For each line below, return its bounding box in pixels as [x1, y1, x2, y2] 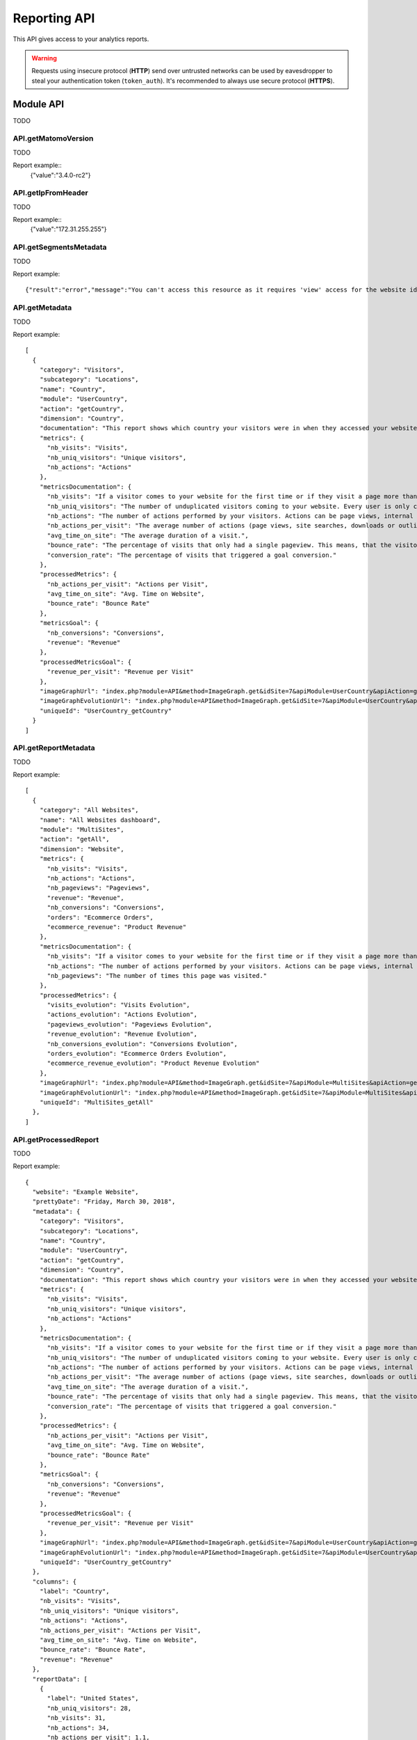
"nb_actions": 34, [47, 1723, 110, 1732]
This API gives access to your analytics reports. [13, 35, 149, 43]
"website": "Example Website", [32, 1188, 139, 1196]
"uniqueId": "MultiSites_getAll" [39, 1098, 154, 1106]
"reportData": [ [32, 1675, 88, 1683]
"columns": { [32, 1577, 77, 1585]
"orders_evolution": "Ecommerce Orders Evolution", [47, 1050, 227, 1058]
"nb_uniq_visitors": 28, [47, 1704, 132, 1712]
